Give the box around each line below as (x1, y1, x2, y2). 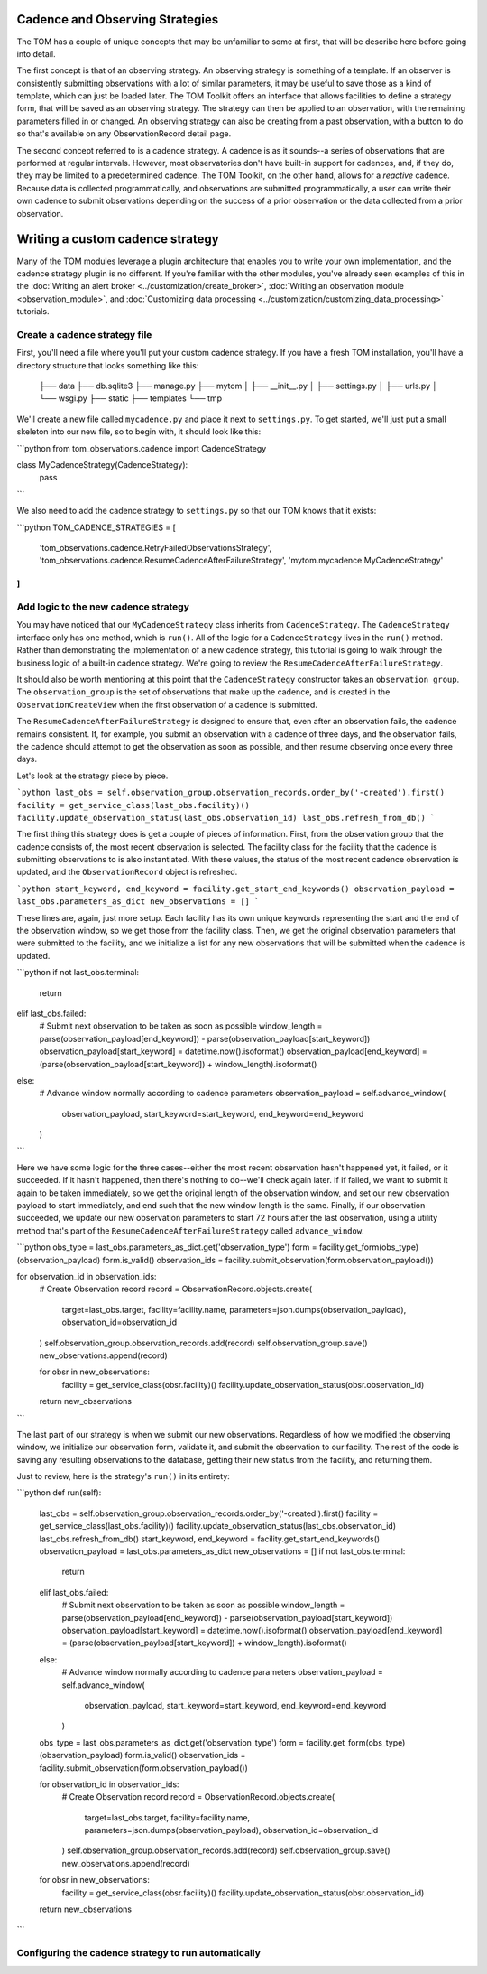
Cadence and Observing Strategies (16, 12, 219, 27)
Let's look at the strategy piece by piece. (16, 770, 169, 781)
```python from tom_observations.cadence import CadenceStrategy (16, 442, 267, 453)
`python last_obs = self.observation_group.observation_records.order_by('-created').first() (16, 787, 446, 798)
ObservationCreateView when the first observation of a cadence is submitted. (16, 699, 317, 710)
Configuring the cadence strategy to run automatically (16, 1947, 262, 1960)
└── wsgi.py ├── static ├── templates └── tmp (39, 393, 223, 404)
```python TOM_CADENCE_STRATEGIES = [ (16, 522, 176, 533)
